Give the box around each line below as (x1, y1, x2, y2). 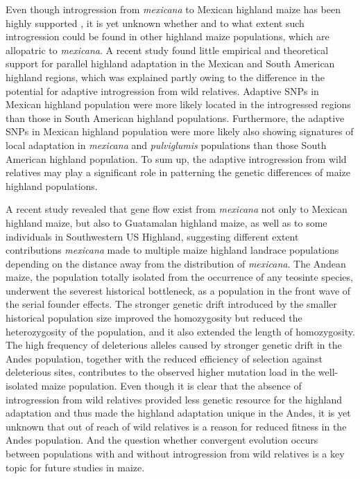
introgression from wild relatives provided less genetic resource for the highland (6, 392, 342, 406)
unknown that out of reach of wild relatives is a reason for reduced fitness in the (6, 419, 347, 433)
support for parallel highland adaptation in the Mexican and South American (6, 56, 335, 71)
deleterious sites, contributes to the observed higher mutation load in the (6, 365, 316, 379)
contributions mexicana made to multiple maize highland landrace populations (6, 243, 339, 257)
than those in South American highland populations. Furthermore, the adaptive (6, 110, 345, 125)
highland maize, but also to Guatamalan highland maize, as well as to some (6, 215, 327, 229)
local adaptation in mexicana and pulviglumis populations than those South (6, 137, 327, 152)
